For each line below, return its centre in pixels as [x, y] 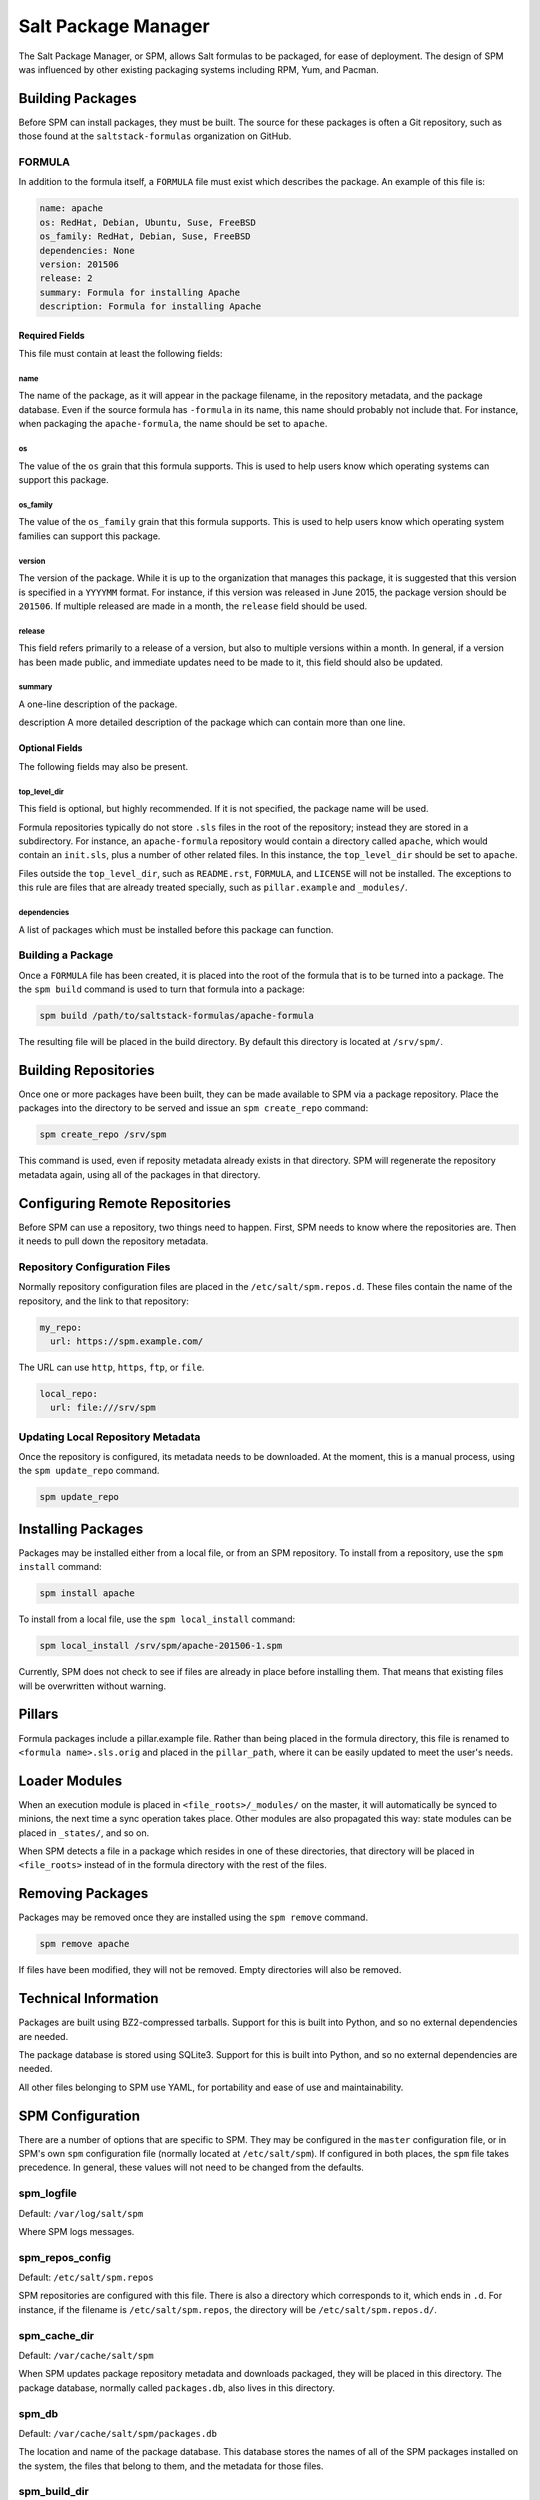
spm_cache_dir [56, 2335]
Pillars [38, 1714]
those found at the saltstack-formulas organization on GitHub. [155, 136]
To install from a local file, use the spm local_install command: [157, 1619]
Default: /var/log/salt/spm [81, 2213]
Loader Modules [70, 1780]
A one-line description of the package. [98, 704]
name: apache [71, 208]
